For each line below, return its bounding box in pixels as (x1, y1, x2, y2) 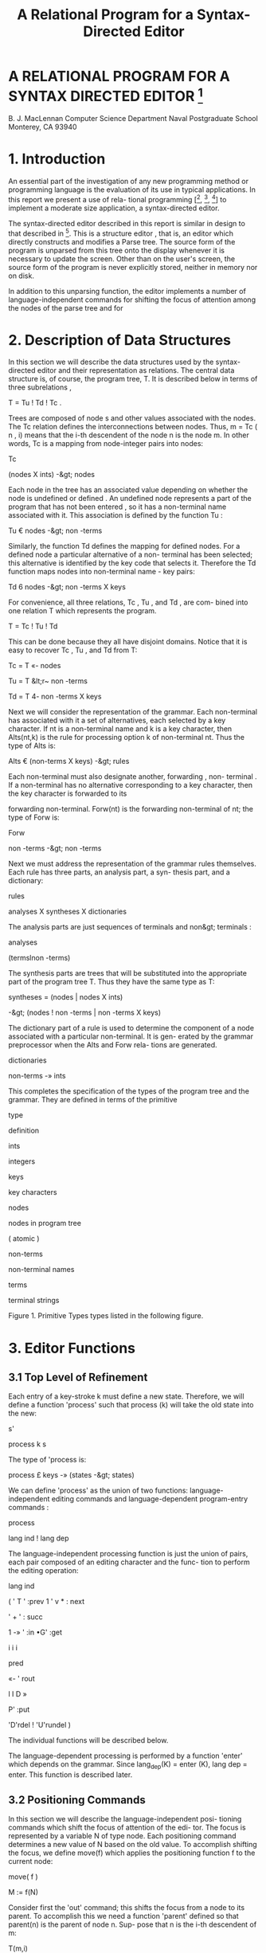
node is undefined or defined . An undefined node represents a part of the (8, 494, 252, 503)
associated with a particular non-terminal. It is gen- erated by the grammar (8, 1031, 253, 1041)
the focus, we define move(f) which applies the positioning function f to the (8, 1848, 256, 1857)
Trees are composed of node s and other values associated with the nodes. (8, 413, 256, 423)
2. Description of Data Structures (8, 331, 232, 349)
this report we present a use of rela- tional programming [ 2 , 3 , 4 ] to (8, 194, 227, 204)
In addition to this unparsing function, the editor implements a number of (8, 286, 247, 295)
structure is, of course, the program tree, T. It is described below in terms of (8, 374, 258, 384)
